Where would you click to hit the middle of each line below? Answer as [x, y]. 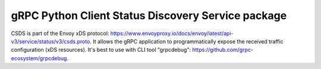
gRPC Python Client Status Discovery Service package [149, 15]
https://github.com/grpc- [223, 50]
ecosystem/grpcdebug [39, 58]
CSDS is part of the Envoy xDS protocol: [60, 33]
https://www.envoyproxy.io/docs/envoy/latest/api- [172, 33]
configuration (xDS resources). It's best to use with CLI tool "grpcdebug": [101, 50]
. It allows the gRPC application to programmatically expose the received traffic [187, 41]
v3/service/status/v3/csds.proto [51, 41]
